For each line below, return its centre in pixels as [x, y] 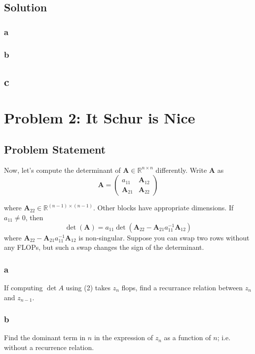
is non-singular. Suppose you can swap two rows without [164, 237]
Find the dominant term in [45, 337]
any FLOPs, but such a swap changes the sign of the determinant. [104, 247]
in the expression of [124, 337]
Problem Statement [55, 149]
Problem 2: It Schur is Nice [100, 118]
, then [34, 217]
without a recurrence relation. [49, 347]
